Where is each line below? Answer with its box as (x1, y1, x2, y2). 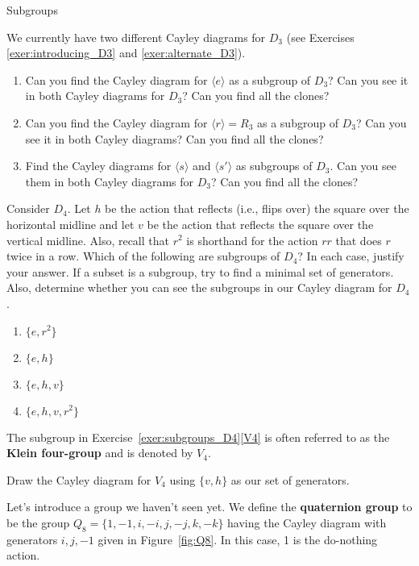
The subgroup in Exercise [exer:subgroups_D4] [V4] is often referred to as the (6, 428, 390, 445)
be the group (6, 514, 70, 531)
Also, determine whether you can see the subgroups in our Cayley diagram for (6, 279, 392, 296)
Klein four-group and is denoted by (6, 444, 193, 461)
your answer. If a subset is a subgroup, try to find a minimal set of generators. (6, 263, 394, 280)
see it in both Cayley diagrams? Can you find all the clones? (25, 130, 324, 147)
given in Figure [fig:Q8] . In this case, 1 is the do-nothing (97, 531, 378, 547)
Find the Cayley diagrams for (25, 157, 172, 174)
